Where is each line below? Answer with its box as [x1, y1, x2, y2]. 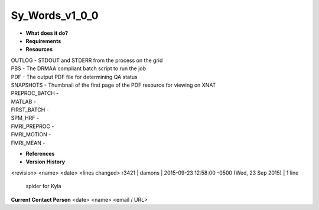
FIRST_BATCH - [11, 106, 50, 113]
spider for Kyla [25, 183, 61, 190]
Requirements [25, 37, 61, 44]
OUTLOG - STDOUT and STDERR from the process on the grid [11, 57, 163, 64]
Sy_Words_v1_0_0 [11, 9, 99, 22]
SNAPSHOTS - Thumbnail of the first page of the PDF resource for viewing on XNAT [11, 81, 216, 88]
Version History [25, 158, 65, 165]
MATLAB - [11, 98, 37, 105]
